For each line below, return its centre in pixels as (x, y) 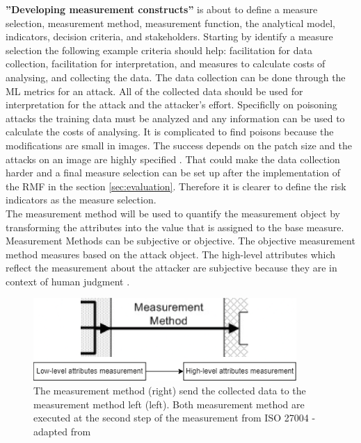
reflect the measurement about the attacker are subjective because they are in (171, 268)
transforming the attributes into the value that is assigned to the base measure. (175, 227)
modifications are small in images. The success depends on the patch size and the (179, 145)
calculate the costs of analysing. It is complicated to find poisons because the (170, 132)
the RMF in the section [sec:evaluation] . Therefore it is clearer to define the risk (176, 186)
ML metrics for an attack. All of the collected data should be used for (154, 91)
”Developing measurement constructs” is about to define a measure (162, 9)
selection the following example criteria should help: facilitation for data (159, 50)
